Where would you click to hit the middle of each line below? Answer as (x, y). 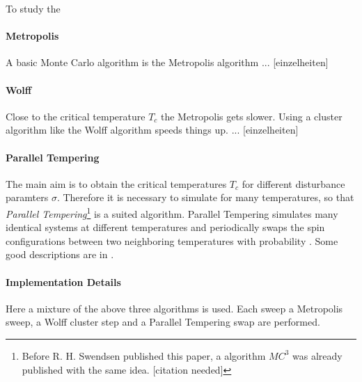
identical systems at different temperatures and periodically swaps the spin (165, 227)
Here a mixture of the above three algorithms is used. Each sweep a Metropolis (174, 308)
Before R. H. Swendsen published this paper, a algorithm (144, 355)
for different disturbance (293, 183)
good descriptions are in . (60, 254)
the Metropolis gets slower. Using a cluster (252, 116)
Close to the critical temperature (76, 116)
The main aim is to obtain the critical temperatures (116, 183)
